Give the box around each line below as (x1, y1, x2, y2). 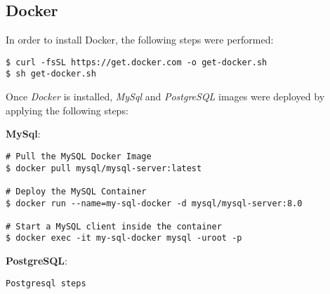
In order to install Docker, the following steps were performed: (6, 32, 274, 47)
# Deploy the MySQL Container (6, 186, 147, 196)
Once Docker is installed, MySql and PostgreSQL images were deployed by (6, 89, 325, 104)
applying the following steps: (6, 102, 128, 117)
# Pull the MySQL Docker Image (6, 151, 152, 161)
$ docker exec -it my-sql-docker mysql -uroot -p (6, 233, 242, 243)
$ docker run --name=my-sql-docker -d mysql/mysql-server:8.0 (6, 198, 303, 208)
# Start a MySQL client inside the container (6, 221, 222, 232)
